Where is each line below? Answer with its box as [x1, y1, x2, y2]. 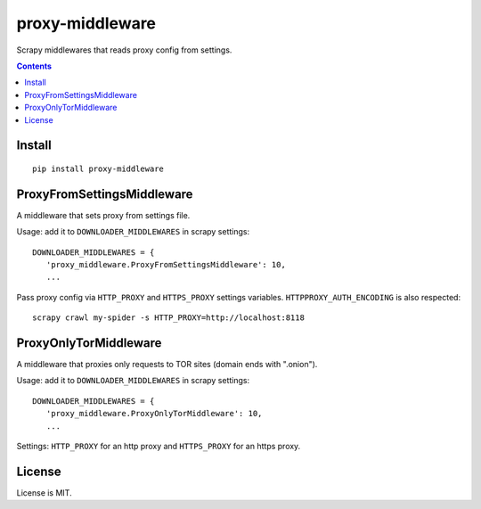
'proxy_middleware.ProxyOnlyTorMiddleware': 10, [45, 408, 263, 419]
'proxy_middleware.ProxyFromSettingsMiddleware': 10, [45, 259, 287, 269]
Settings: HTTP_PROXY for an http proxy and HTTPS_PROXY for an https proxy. [16, 441, 301, 452]
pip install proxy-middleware [32, 163, 165, 174]
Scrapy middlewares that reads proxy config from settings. [16, 45, 232, 55]
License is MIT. [16, 487, 72, 498]
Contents [16, 61, 53, 71]
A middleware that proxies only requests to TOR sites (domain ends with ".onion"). [16, 359, 318, 370]
